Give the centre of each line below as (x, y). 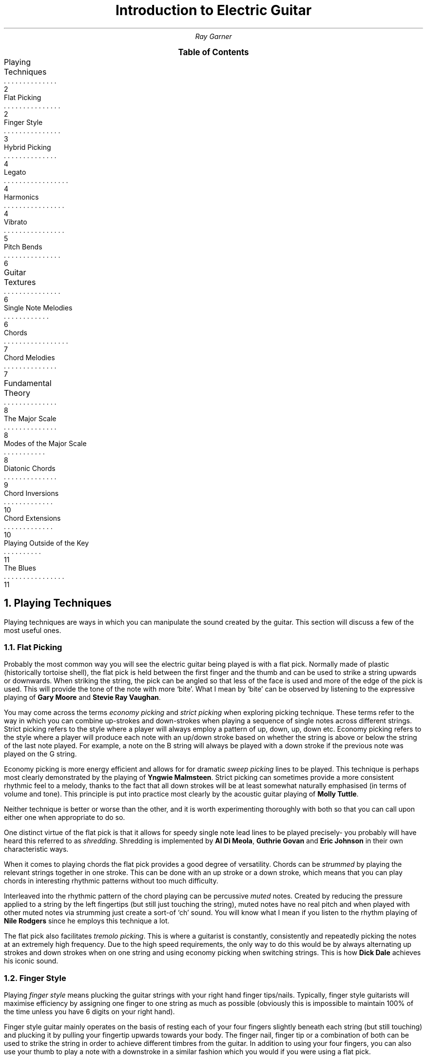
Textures (20, 282)
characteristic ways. (36, 849)
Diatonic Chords (30, 468)
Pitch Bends (23, 246)
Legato (15, 172)
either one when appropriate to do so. (65, 818)
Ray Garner (213, 36)
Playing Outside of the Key (47, 543)
